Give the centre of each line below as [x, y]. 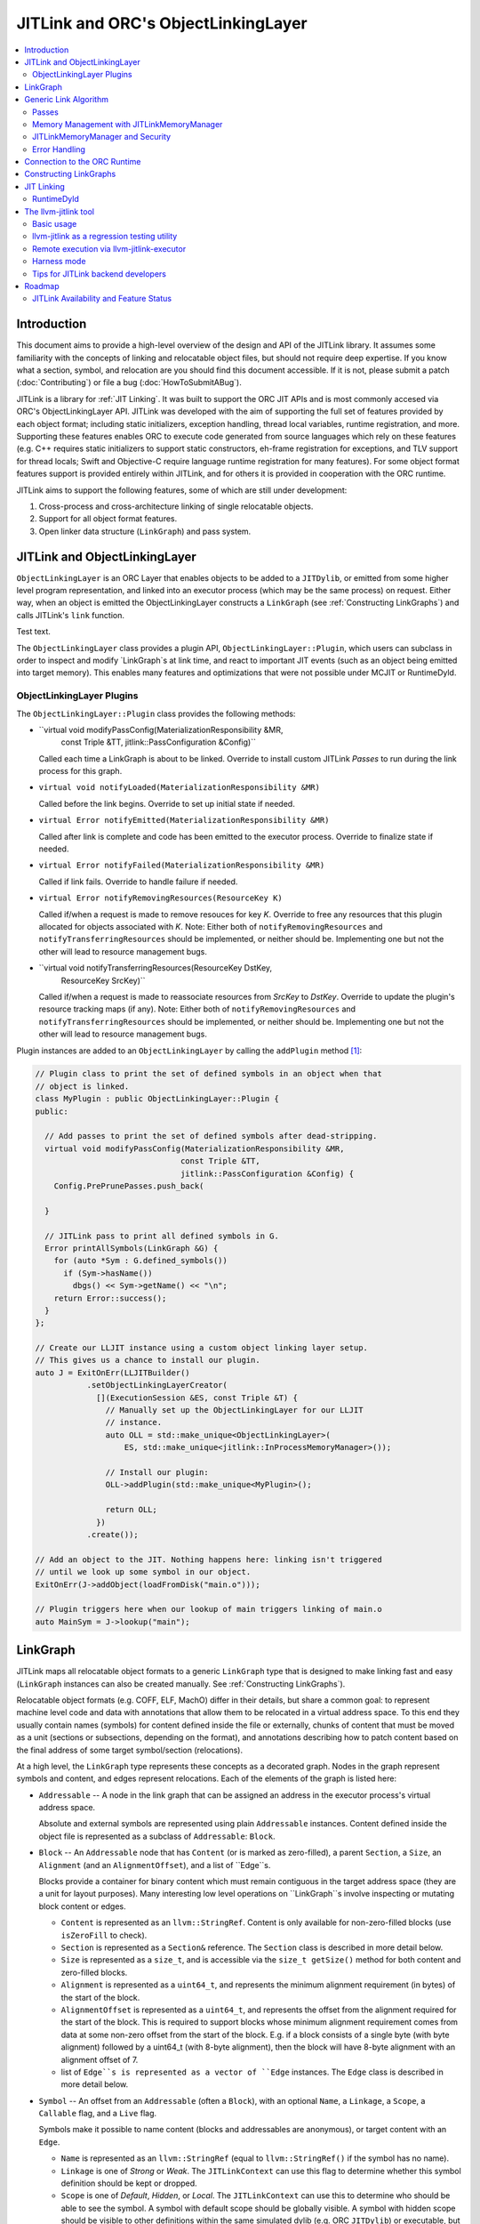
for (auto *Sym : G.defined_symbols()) [141, 1261]
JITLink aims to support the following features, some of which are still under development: [182, 490]
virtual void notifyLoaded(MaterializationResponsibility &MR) [179, 788]
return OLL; [131, 1510]
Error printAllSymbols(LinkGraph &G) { [132, 1248]
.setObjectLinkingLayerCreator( [157, 1385]
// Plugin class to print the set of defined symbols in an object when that [208, 1074]
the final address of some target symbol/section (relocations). [130, 1750]
